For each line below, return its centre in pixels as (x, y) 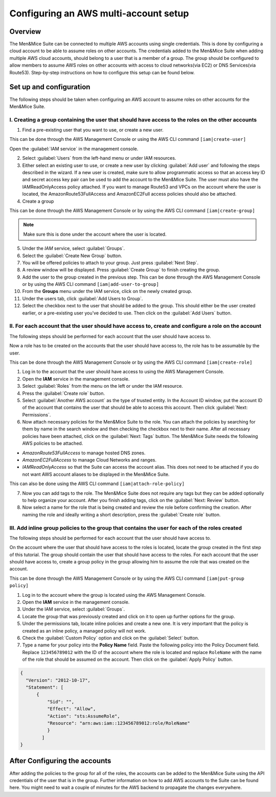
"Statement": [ (45, 687)
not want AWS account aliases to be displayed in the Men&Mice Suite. (96, 474)
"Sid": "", (61, 701)
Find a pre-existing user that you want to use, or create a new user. (93, 130)
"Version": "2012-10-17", (58, 680)
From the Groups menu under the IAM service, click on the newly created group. (107, 291)
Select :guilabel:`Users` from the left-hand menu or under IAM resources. (99, 158)
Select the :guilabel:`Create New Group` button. (72, 256)
